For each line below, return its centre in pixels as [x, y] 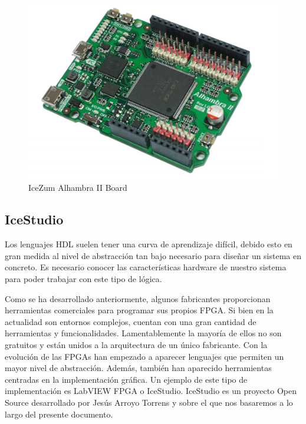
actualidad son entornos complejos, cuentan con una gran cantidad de [131, 321]
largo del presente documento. [59, 414]
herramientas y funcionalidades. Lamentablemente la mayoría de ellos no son [143, 333]
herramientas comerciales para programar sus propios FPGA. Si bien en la [139, 310]
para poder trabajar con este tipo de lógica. [83, 279]
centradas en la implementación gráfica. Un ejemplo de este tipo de [126, 379]
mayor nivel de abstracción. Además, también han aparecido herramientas [138, 368]
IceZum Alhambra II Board [78, 188]
